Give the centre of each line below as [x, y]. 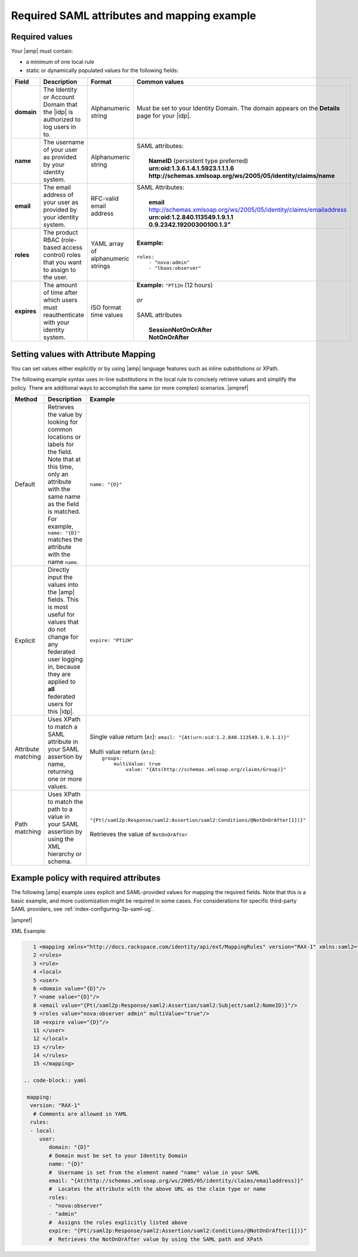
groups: [112, 758]
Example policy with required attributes [86, 878]
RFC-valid [104, 199]
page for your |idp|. [163, 116]
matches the [65, 539]
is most [58, 607]
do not [57, 629]
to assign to [60, 270]
